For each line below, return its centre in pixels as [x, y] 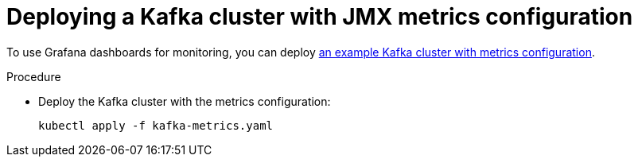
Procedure [34, 76]
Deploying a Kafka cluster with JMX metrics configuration [320, 17]
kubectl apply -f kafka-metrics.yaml [156, 125]
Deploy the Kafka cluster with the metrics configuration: [185, 101]
